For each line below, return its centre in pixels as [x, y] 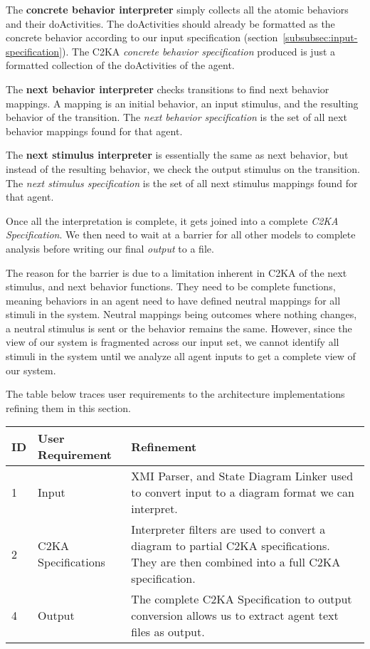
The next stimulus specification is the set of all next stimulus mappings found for [182, 183]
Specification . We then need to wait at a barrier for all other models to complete [181, 234]
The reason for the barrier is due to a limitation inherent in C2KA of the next [176, 272]
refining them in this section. [68, 407]
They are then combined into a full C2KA [236, 562]
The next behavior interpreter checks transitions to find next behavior [168, 89]
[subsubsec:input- [320, 37]
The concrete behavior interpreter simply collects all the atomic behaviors [177, 9]
